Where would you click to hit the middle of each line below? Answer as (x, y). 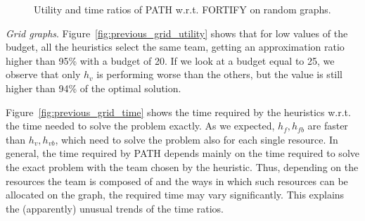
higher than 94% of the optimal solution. (94, 88)
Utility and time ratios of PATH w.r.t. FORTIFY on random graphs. (182, 9)
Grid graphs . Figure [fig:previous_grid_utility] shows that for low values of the (177, 33)
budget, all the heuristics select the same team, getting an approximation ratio (175, 47)
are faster (328, 126)
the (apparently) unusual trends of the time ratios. (115, 208)
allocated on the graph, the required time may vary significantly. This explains (175, 195)
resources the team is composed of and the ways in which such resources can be (177, 181)
